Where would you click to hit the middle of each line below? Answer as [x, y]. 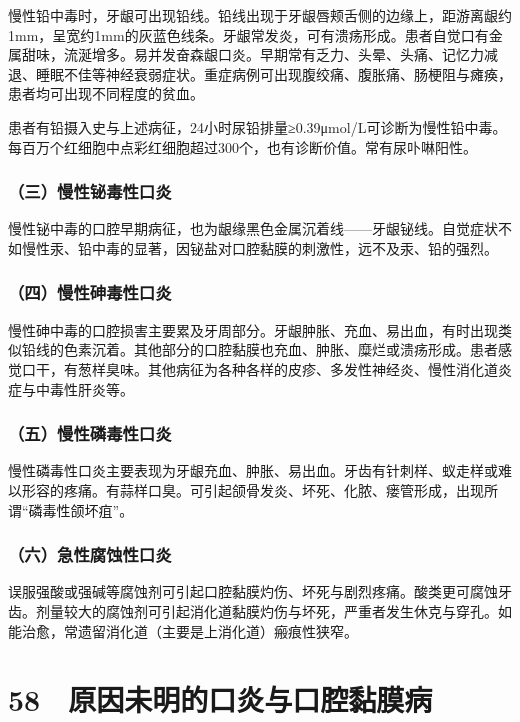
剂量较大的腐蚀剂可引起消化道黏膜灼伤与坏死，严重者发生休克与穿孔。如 [273, 610]
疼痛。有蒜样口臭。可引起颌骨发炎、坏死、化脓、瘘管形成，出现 [273, 489]
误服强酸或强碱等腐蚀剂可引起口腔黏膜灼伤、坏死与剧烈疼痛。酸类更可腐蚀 [253, 591]
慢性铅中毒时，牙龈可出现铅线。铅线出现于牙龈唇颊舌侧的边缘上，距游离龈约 [260, 15]
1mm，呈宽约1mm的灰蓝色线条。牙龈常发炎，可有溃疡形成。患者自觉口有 [248, 34]
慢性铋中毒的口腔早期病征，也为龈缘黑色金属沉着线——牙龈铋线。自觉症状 [253, 228]
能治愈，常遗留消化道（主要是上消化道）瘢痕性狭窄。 [183, 630]
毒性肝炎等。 [91, 388]
